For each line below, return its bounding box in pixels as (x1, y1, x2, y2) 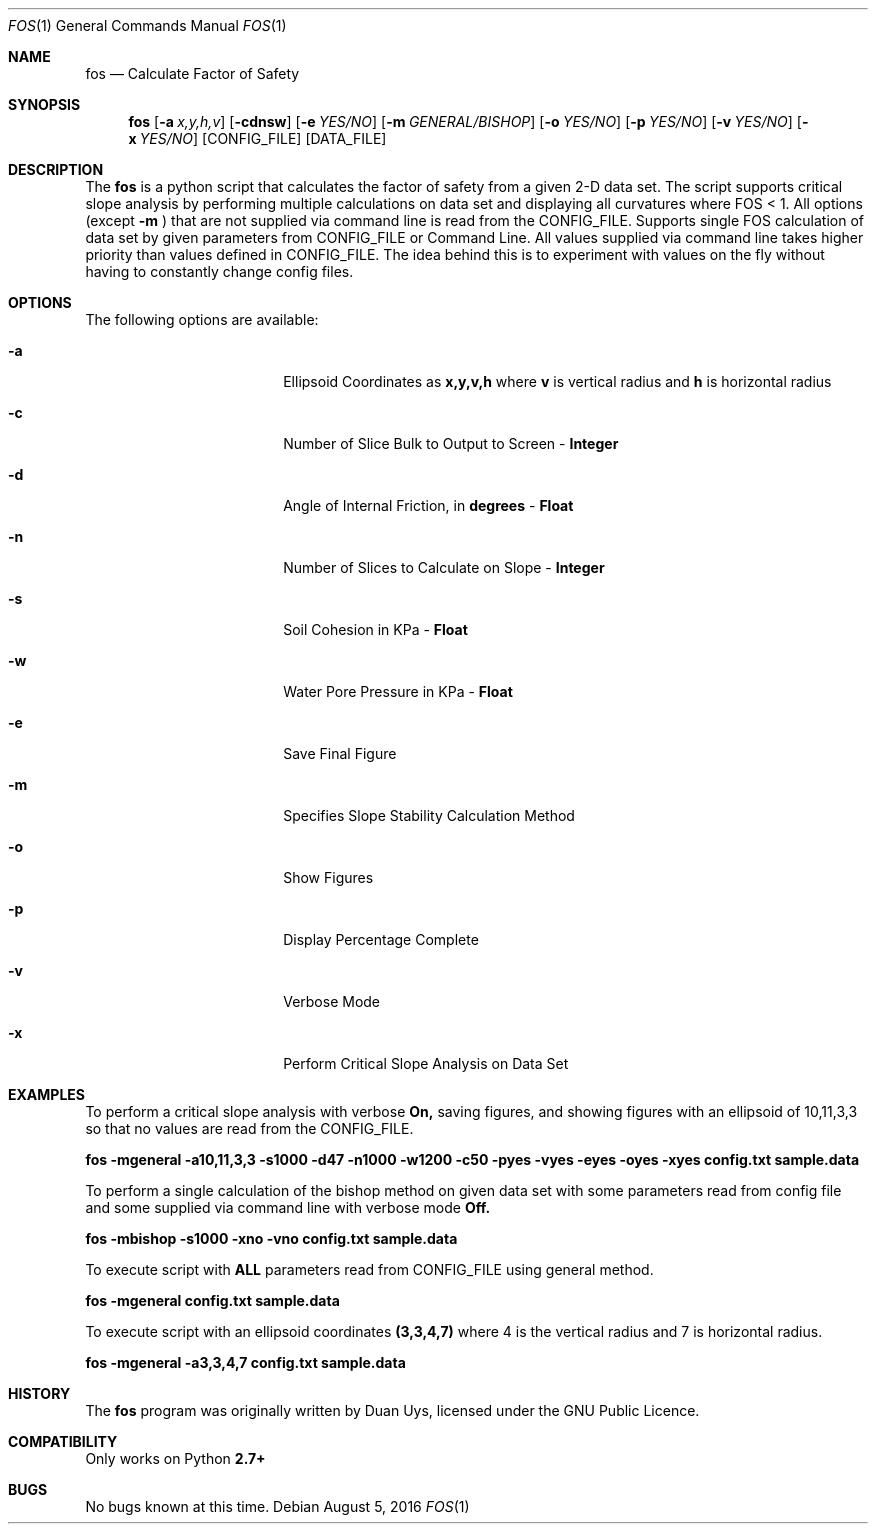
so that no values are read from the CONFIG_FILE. (85, 1120, 414, 1137)
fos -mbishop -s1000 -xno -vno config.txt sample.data (85, 1230, 458, 1247)
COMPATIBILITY (8, 1433, 118, 1450)
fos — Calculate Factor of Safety (85, 65, 300, 82)
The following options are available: (85, 311, 319, 328)
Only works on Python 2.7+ (85, 1450, 266, 1467)
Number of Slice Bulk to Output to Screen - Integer (283, 435, 619, 452)
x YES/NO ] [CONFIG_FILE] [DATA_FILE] (128, 130, 387, 147)
